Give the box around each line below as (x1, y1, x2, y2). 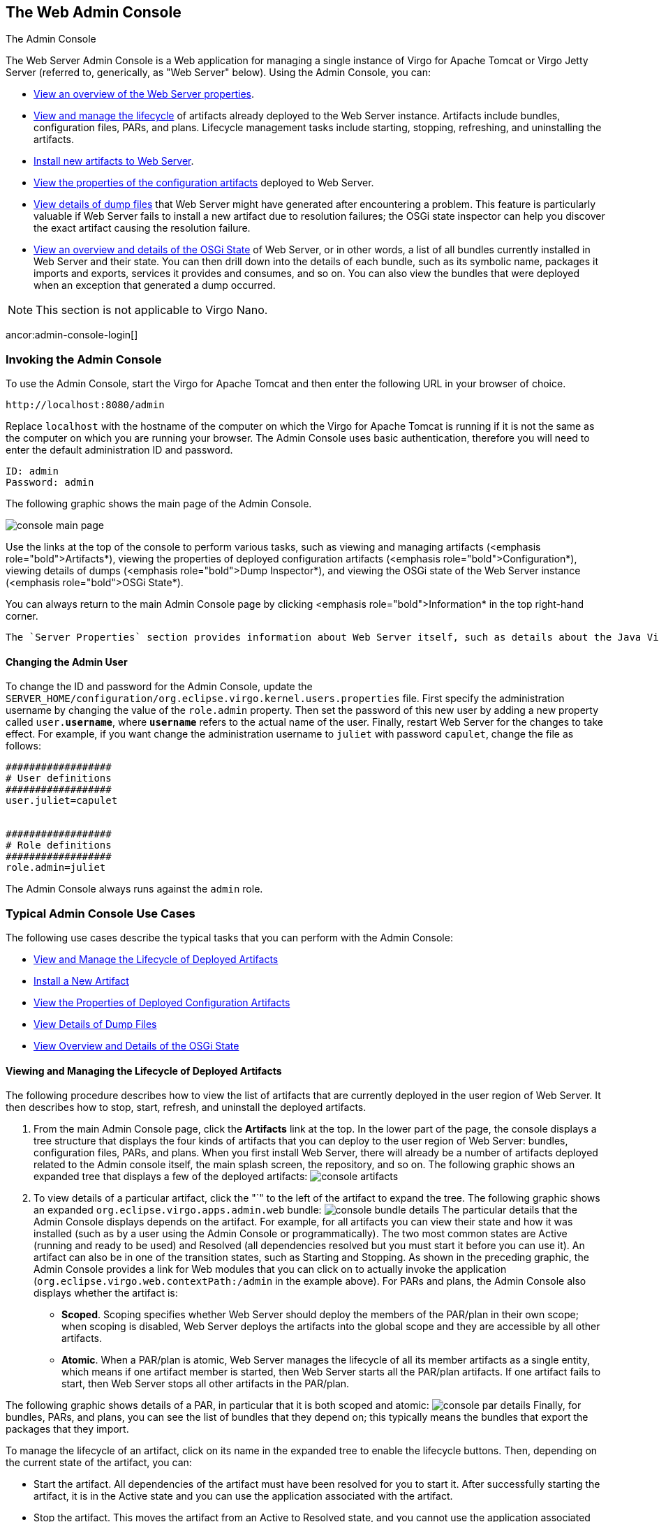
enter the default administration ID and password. (6, 444, 233, 456)
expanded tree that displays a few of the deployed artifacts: (34, 1170, 308, 1183)
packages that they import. (6, 1423, 129, 1435)
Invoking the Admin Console (6, 352, 162, 366)
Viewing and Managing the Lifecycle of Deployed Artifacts (6, 1064, 282, 1077)
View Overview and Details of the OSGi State (34, 1040, 239, 1052)
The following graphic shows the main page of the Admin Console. (6, 498, 312, 510)
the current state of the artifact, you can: (6, 1456, 192, 1469)
